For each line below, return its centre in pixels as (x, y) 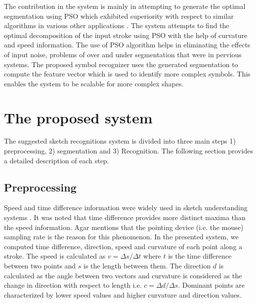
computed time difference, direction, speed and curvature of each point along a (123, 246)
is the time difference (200, 256)
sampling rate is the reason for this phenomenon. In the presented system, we (121, 237)
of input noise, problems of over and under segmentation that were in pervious (123, 54)
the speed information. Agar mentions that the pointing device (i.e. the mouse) (124, 227)
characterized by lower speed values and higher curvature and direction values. (123, 294)
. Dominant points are (212, 285)
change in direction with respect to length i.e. (73, 285)
